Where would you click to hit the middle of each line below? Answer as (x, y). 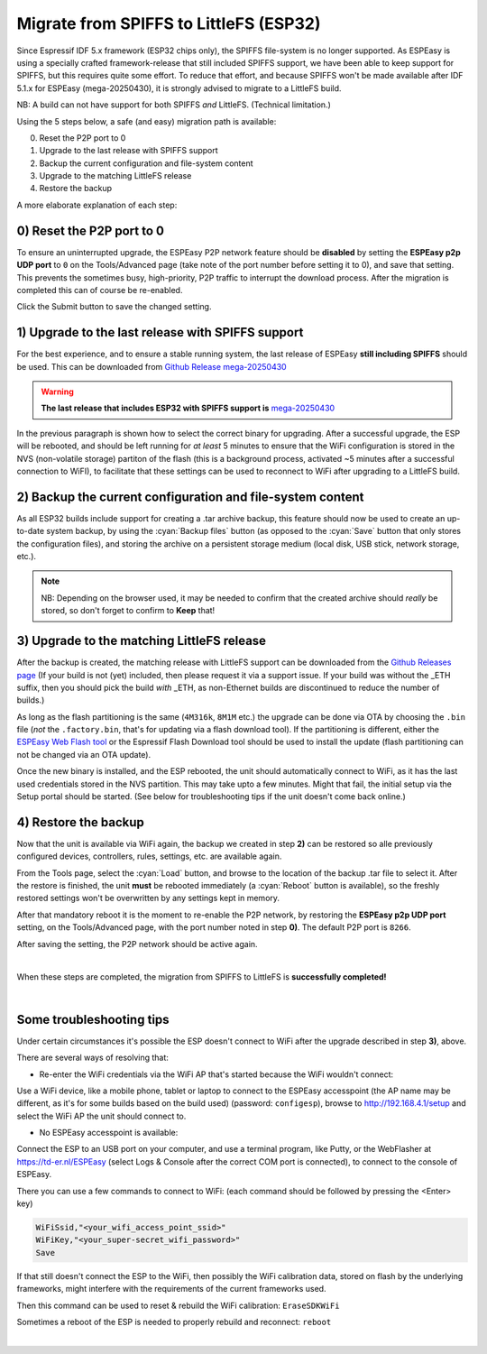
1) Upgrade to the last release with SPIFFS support (160, 332)
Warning (57, 391)
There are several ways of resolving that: (92, 1058)
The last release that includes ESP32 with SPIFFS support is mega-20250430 (188, 408)
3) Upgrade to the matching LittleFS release (141, 641)
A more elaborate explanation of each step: (97, 205)
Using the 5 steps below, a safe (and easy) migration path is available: (147, 121)
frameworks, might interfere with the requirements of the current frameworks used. (171, 1289)
